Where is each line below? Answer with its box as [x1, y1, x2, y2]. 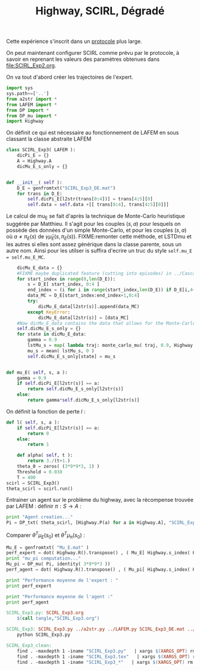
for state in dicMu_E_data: [17, 331, 86, 337]
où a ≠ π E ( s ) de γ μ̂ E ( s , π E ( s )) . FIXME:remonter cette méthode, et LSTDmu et [6, 232, 192, 241]
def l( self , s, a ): [6, 419, 60, 425]
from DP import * [6, 107, 49, 113]
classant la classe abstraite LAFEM [6, 135, 92, 142]
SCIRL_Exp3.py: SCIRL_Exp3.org [6, 610, 84, 616]
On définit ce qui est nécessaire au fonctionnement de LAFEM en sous [6, 129, 179, 136]
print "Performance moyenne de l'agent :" [6, 594, 113, 599]
